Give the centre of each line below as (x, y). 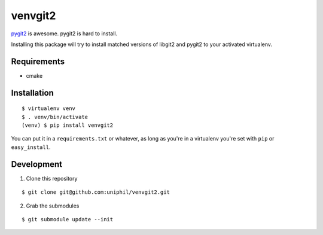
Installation (32, 93)
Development (37, 164)
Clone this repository (52, 178)
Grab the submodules (53, 206)
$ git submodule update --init (68, 219)
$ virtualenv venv (49, 109)
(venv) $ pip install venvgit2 (68, 125)
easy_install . (31, 147)
